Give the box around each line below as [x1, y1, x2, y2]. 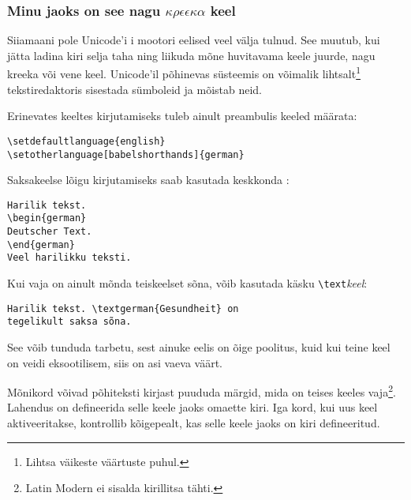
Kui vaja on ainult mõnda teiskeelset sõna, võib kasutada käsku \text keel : [7, 275, 368, 291]
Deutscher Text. [7, 226, 92, 238]
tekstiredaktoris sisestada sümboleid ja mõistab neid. [7, 81, 263, 97]
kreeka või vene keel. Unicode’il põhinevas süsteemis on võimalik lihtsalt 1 [7, 63, 361, 82]
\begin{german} [7, 212, 87, 224]
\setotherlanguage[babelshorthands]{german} [7, 148, 245, 160]
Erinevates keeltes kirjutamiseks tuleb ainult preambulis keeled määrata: [7, 107, 357, 124]
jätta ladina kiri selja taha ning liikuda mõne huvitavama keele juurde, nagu [7, 47, 376, 63]
